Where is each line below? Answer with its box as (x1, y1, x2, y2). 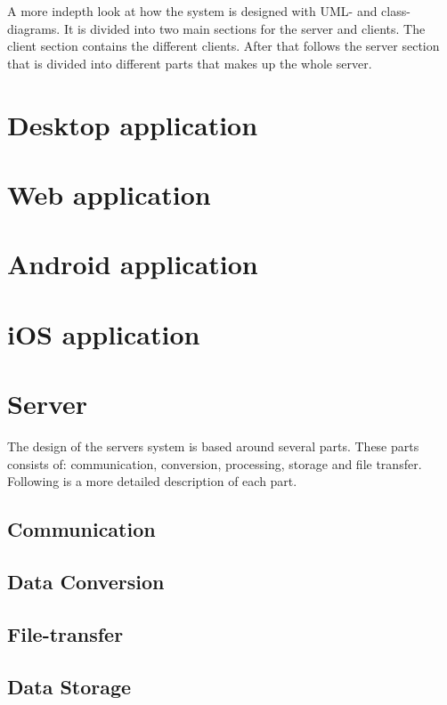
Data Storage (7, 672, 132, 700)
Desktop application (7, 106, 258, 142)
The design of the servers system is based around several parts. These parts (7, 437, 419, 455)
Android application (7, 246, 258, 282)
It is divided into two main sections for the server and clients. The (63, 19, 426, 37)
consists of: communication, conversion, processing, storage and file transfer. (7, 454, 422, 473)
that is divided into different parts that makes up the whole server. (7, 53, 372, 72)
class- (381, 2, 410, 20)
